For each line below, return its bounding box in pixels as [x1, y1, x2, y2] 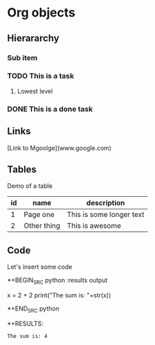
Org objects [7, 5, 76, 21]
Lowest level [17, 87, 53, 95]
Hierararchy [7, 32, 60, 44]
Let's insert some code [7, 263, 72, 271]
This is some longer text [66, 210, 145, 220]
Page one [23, 210, 55, 220]
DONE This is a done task [7, 104, 93, 114]
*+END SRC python [7, 304, 60, 314]
